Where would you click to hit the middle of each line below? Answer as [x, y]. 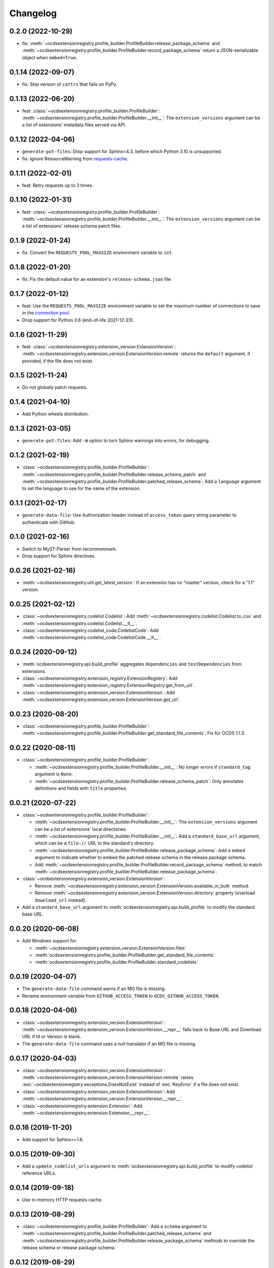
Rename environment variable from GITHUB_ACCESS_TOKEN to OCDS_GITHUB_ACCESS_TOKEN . [121, 996]
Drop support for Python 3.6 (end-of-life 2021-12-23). [78, 320]
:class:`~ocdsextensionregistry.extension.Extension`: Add [82, 1106]
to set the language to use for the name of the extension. [81, 488]
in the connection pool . [46, 313]
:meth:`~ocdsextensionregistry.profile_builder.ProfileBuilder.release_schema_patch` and [114, 474]
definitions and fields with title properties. [81, 788]
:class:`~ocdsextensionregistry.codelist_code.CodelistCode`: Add [90, 630]
